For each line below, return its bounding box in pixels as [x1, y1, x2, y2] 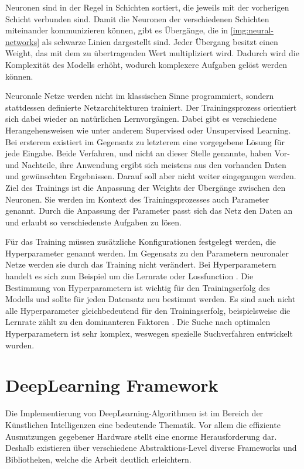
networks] [5, 35, 40, 47]
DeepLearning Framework [5, 373, 218, 397]
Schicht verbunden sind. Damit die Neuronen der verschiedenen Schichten [5, 12, 269, 25]
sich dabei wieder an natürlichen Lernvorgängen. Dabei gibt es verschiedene [5, 112, 277, 125]
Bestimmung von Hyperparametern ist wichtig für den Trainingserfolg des [5, 281, 270, 293]
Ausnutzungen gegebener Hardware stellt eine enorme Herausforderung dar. [5, 430, 277, 442]
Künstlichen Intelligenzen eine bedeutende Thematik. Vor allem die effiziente [5, 418, 281, 430]
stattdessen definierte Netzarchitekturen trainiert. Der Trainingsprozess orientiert [5, 101, 297, 113]
